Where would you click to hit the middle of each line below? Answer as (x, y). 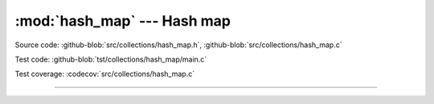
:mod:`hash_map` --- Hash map (123, 21)
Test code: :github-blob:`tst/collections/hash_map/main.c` (111, 59)
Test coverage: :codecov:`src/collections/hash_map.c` (105, 74)
